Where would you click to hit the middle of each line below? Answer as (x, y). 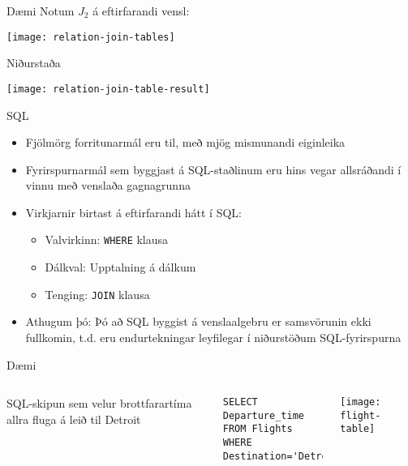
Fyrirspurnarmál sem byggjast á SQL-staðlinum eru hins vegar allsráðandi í (213, 169)
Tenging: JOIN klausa (97, 294)
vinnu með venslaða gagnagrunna (108, 185)
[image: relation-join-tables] (91, 37)
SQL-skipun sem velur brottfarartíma (99, 403)
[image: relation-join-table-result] (108, 89)
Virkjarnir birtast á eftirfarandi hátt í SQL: (133, 212)
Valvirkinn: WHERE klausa (107, 239)
